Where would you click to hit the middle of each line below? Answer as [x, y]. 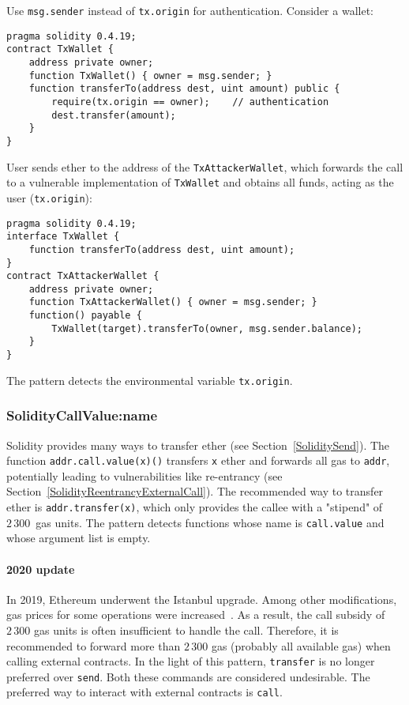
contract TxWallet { [60, 49]
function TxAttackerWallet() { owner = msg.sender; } [173, 302]
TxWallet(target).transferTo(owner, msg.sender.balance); [207, 328]
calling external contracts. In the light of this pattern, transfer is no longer [191, 661]
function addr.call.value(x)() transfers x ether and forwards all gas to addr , [198, 460]
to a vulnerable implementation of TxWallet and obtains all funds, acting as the [200, 182]
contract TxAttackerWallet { [83, 276]
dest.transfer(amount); [114, 115]
